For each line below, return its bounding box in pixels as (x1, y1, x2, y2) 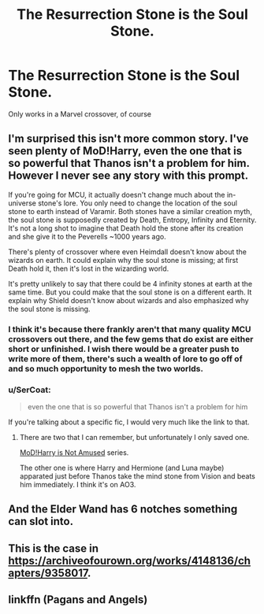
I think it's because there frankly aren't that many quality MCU (8, 324, 251, 335)
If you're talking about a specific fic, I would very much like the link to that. (8, 417, 250, 427)
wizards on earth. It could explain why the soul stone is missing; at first (8, 255, 239, 264)
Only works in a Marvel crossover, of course (8, 109, 152, 119)
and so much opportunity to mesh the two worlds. (8, 363, 203, 374)
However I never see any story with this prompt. (8, 169, 249, 183)
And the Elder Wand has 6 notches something (8, 502, 238, 516)
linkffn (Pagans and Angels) (8, 593, 148, 607)
